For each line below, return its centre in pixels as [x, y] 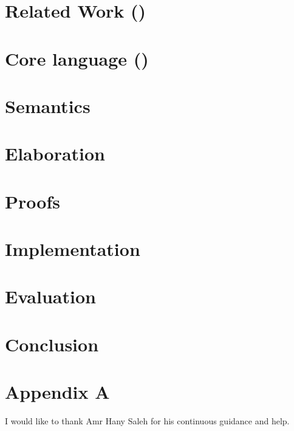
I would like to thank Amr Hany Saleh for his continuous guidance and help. [147, 421]
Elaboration [55, 153]
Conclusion [52, 344]
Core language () [77, 58]
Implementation [73, 249]
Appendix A [57, 392]
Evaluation [50, 296]
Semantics [48, 105]
